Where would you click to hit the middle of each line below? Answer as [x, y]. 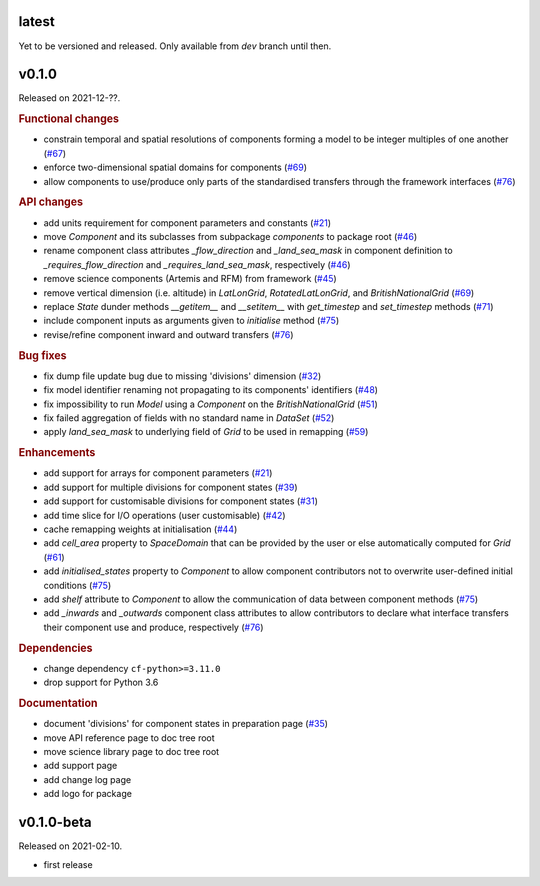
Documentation [58, 703]
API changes [51, 202]
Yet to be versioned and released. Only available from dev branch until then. [175, 46]
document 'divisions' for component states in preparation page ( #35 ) [186, 724]
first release [68, 864]
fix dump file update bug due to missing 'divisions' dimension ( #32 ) [182, 376]
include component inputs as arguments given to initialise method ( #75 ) [191, 321]
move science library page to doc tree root [131, 752]
